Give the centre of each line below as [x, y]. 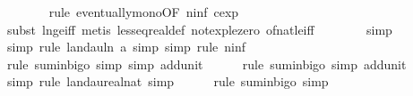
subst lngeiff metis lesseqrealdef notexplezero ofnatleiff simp [199, 29]
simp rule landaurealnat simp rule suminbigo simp [168, 81]
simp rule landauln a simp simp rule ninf [126, 47]
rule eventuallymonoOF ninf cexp [144, 12]
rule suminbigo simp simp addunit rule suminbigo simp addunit [206, 64]
